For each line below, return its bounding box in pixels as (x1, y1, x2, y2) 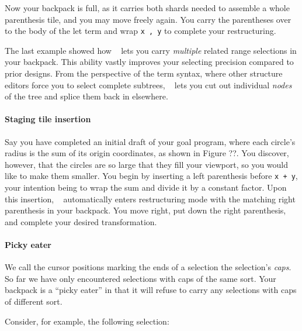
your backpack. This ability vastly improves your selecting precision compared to (5, 56, 294, 68)
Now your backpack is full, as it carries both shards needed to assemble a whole (5, 2, 290, 13)
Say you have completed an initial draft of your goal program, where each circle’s (5, 135, 296, 147)
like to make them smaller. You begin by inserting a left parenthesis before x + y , (5, 170, 298, 182)
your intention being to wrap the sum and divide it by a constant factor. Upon (5, 181, 287, 194)
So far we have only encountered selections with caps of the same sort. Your (5, 272, 276, 284)
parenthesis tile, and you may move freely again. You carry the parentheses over (5, 13, 291, 25)
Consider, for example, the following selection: (5, 315, 169, 327)
